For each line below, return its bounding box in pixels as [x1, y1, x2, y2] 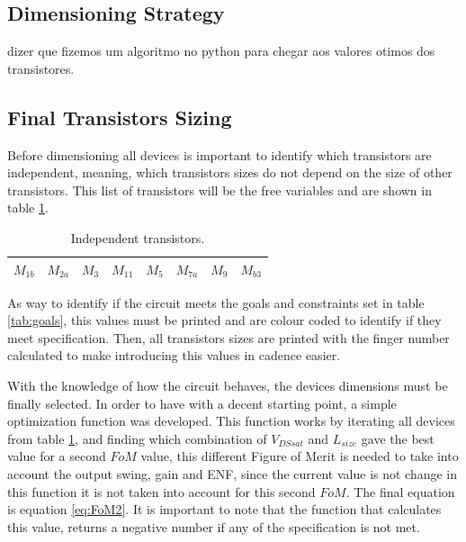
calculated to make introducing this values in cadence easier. [7, 346, 341, 365]
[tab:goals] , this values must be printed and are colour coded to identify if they [7, 311, 442, 330]
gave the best [361, 429, 435, 447]
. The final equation [345, 482, 455, 501]
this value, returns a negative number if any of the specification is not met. [7, 517, 420, 536]
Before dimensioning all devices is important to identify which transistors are [7, 145, 432, 164]
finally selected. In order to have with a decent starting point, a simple [7, 393, 397, 412]
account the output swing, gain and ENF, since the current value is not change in [7, 465, 458, 483]
